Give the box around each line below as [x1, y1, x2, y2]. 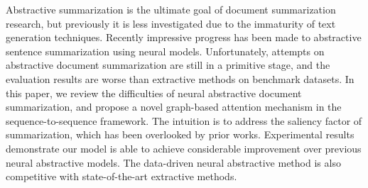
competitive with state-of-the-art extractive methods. [6, 169, 237, 184]
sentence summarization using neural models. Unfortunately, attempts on [6, 43, 325, 58]
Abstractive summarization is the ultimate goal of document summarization [6, 2, 336, 16]
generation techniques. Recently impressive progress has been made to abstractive [6, 30, 362, 45]
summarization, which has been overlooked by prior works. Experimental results [6, 127, 355, 142]
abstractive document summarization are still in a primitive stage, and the [6, 57, 330, 72]
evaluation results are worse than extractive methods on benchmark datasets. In [6, 71, 355, 86]
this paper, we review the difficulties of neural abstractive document [6, 85, 302, 100]
